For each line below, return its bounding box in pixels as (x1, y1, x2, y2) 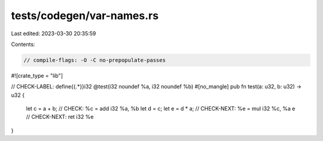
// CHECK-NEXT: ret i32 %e (26, 114, 94, 121)
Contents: (11, 41, 35, 48)
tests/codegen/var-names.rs (11, 9, 159, 22)
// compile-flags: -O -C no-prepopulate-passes (23, 57, 166, 63)
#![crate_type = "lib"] (11, 72, 63, 79)
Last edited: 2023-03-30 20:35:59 (11, 30, 96, 37)
